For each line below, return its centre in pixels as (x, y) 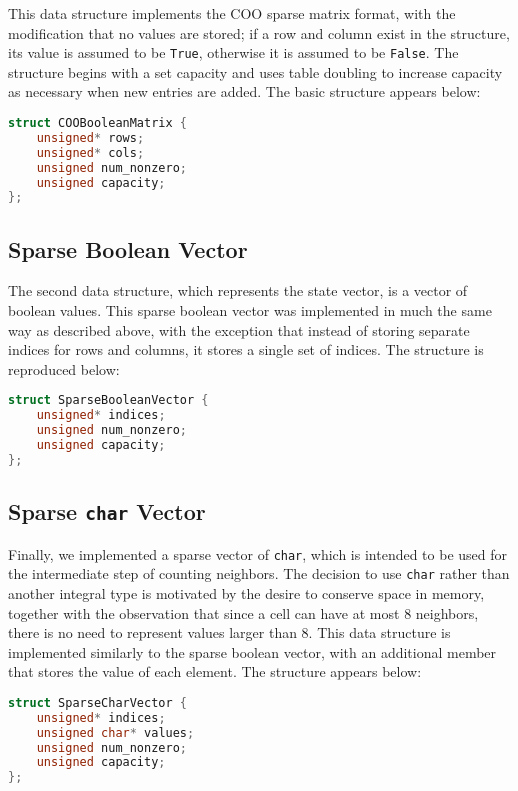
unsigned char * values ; (115, 732)
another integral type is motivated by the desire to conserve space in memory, (246, 592)
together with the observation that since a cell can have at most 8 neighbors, (243, 612)
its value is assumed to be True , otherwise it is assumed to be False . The (233, 52)
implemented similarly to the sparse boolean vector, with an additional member (252, 651)
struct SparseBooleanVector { (108, 400)
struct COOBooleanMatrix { (97, 123)
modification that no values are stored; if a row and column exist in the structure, (259, 32)
